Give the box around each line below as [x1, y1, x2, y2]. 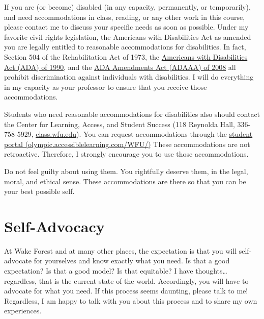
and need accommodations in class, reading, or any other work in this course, [4, 11, 245, 22]
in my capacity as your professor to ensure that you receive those [4, 81, 207, 92]
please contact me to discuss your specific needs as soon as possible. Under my [4, 21, 249, 32]
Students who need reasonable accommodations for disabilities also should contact [4, 108, 260, 119]
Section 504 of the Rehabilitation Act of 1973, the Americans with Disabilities [4, 51, 248, 62]
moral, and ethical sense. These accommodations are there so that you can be [4, 176, 246, 186]
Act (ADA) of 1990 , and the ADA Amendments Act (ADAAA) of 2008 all [4, 61, 236, 72]
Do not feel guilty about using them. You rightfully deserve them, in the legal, [4, 165, 248, 176]
